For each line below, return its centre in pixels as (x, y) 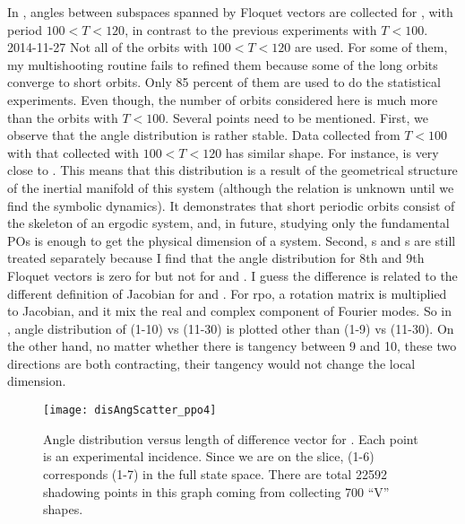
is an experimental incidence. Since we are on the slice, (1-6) (209, 456)
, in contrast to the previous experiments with (251, 29)
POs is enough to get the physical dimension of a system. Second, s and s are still (232, 240)
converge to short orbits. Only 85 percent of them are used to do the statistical (224, 82)
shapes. (63, 509)
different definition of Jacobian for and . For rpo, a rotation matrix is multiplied (227, 293)
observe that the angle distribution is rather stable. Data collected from (204, 135)
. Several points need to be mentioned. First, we (297, 117)
